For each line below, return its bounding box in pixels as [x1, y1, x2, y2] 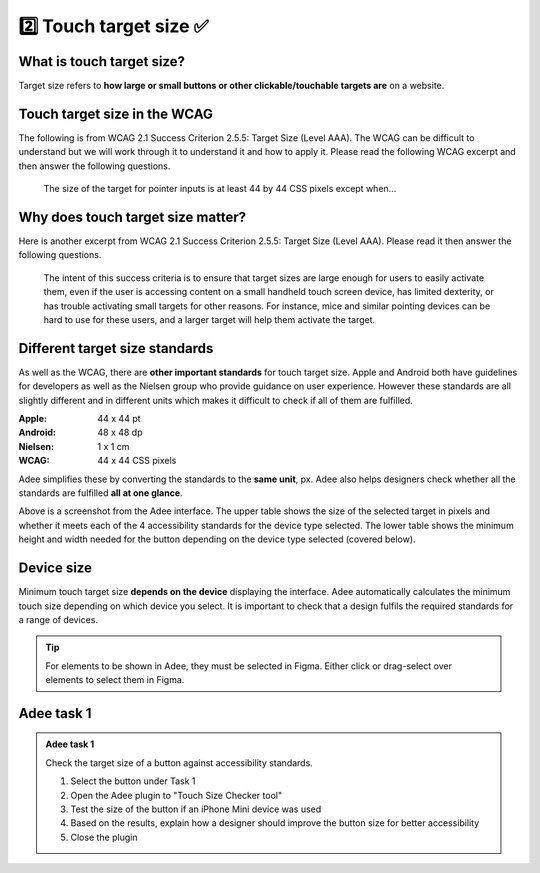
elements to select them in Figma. [45, 674, 185, 686]
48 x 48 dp [97, 426, 144, 439]
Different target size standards [18, 340, 214, 357]
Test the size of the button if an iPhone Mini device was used [70, 803, 322, 815]
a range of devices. [18, 613, 99, 625]
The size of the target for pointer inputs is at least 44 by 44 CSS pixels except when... [43, 183, 397, 195]
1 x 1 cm [97, 440, 130, 452]
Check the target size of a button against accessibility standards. [45, 756, 314, 769]
